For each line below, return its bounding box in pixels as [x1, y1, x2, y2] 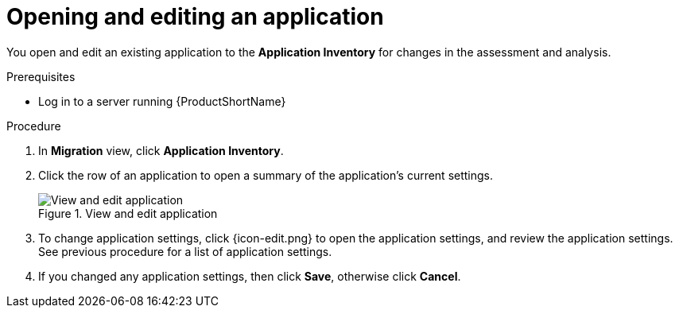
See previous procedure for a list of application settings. [38, 244, 332, 258]
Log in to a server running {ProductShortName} [38, 94, 286, 108]
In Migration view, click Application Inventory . [38, 143, 284, 157]
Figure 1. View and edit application [38, 206, 218, 220]
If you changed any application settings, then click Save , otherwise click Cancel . [38, 269, 461, 283]
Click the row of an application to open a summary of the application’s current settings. [38, 168, 494, 182]
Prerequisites [6, 69, 76, 83]
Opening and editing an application [6, 3, 384, 30]
